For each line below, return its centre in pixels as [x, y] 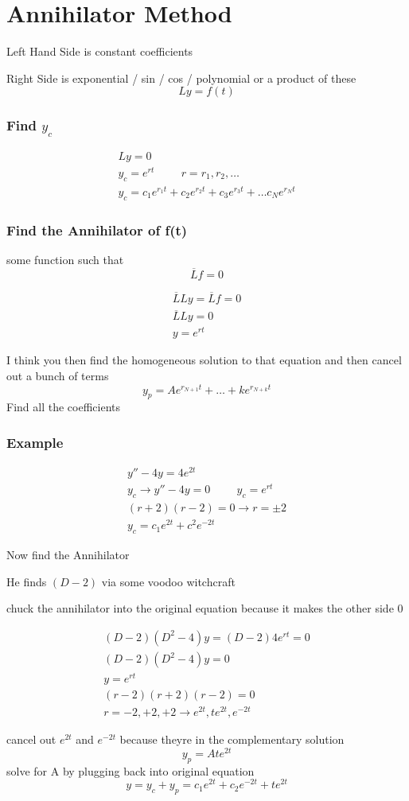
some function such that [65, 259]
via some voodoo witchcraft [168, 581]
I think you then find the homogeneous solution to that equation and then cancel [204, 360]
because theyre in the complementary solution [232, 739]
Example [35, 442]
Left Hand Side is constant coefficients [100, 51]
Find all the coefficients [63, 407]
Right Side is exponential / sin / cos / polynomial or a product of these [181, 78]
